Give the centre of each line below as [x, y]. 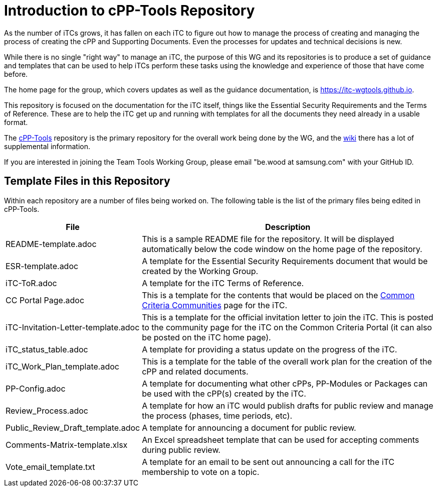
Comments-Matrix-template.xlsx [67, 445]
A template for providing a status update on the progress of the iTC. [270, 349]
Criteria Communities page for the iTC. [215, 305]
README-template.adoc [51, 244]
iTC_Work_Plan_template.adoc [62, 366]
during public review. [181, 450]
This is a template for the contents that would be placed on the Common [278, 295]
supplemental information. [47, 146]
